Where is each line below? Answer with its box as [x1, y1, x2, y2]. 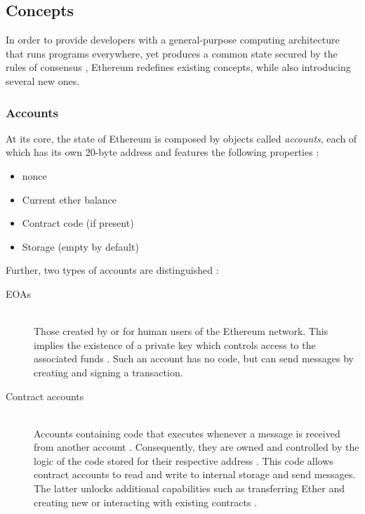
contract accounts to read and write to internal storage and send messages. [34, 467, 356, 482]
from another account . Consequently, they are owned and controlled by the [34, 440, 359, 454]
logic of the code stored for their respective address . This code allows [34, 453, 333, 468]
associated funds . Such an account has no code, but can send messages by [34, 351, 354, 366]
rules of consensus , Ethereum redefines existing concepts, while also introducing [6, 60, 351, 74]
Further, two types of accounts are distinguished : [6, 263, 219, 277]
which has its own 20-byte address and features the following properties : [6, 145, 319, 159]
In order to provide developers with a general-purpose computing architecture [6, 32, 340, 47]
